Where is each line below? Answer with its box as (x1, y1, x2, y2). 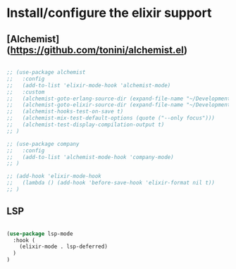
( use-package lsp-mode (6, 230, 73, 237)
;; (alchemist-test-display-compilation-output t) (6, 121, 165, 128)
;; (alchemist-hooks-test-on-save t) (6, 108, 124, 115)
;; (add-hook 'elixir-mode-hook (6, 173, 101, 180)
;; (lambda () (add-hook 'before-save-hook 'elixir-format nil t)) (6, 180, 216, 187)
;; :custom (6, 88, 45, 96)
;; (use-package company (6, 140, 80, 147)
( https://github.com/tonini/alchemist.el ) (6, 44, 188, 56)
